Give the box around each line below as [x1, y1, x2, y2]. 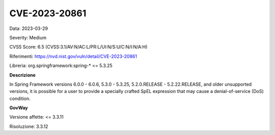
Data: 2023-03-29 [9, 25, 48, 31]
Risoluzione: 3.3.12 [9, 123, 48, 129]
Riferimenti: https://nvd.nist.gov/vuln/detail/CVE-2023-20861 [9, 53, 137, 59]
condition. [9, 95, 31, 102]
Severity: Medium [9, 35, 47, 41]
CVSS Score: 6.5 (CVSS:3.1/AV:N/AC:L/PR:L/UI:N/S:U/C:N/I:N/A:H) [9, 44, 148, 50]
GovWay [9, 105, 28, 111]
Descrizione [9, 72, 36, 78]
